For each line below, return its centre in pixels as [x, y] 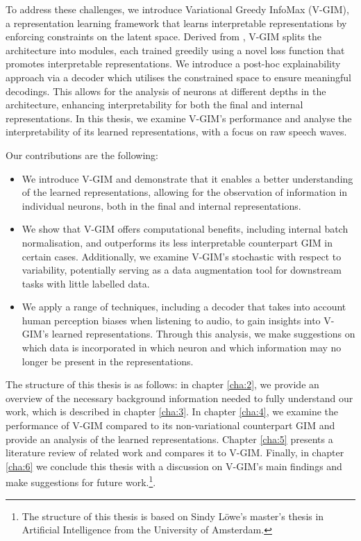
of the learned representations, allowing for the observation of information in [185, 192]
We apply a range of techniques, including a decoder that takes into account [184, 307]
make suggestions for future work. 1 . [81, 481]
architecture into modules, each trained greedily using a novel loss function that [175, 50]
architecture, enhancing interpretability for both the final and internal [154, 105]
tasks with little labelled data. [86, 283]
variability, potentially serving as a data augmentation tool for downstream [182, 270]
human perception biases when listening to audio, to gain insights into [171, 320]
